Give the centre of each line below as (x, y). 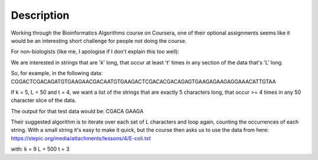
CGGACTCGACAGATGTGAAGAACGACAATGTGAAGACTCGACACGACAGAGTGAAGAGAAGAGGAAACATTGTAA (143, 81)
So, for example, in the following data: (57, 73)
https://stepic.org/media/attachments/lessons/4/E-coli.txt (81, 138)
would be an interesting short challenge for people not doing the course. (99, 40)
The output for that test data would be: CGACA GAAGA (77, 111)
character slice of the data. (44, 100)
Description (40, 15)
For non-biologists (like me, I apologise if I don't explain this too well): (95, 52)
